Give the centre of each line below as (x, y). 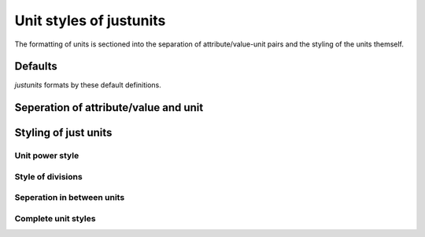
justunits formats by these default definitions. (88, 85)
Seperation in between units (70, 198)
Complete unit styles (55, 218)
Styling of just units (63, 133)
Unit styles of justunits (90, 20)
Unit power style (47, 156)
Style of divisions (48, 176)
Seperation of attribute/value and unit (109, 107)
